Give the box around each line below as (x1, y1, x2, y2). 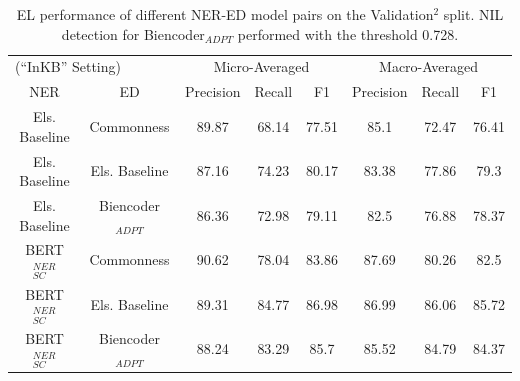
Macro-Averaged (379, 56, 478, 77)
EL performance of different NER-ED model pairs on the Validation (16, 4, 434, 24)
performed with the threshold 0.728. (237, 23, 459, 44)
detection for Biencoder (61, 23, 205, 44)
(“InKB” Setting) (15, 56, 121, 77)
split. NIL (443, 4, 504, 24)
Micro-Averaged (213, 56, 310, 77)
